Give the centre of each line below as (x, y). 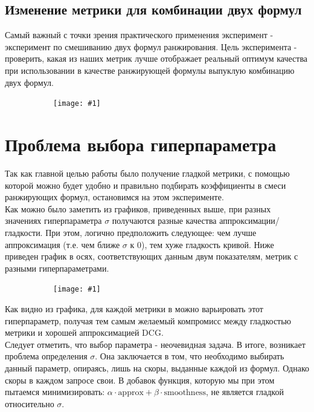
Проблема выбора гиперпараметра (141, 144)
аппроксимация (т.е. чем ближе (62, 244)
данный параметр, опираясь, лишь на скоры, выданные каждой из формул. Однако (157, 368)
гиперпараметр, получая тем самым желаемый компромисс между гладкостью (148, 320)
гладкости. (24, 232)
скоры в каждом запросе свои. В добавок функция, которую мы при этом (140, 380)
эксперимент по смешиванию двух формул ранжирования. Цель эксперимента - (151, 46)
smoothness (185, 393)
